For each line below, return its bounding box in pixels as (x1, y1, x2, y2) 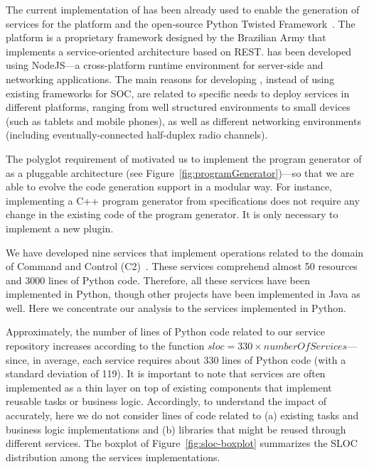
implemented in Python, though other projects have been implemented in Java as (6, 286, 360, 301)
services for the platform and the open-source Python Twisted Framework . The (6, 16, 355, 31)
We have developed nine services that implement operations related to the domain (6, 244, 364, 259)
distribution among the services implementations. (6, 449, 220, 464)
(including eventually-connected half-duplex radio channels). (6, 127, 268, 142)
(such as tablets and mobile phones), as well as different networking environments (6, 113, 361, 128)
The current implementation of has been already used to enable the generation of (6, 2, 360, 16)
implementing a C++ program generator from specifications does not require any (6, 193, 360, 207)
